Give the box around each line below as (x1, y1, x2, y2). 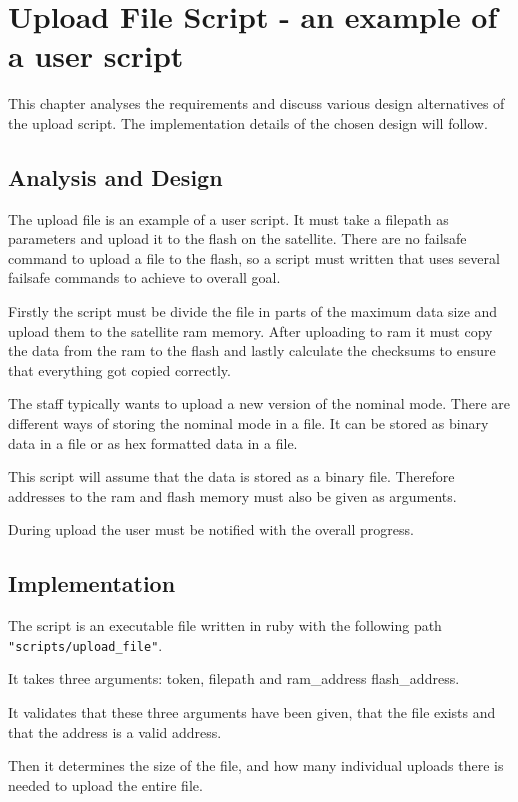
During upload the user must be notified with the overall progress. (8, 519, 414, 540)
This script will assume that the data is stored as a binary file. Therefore (8, 466, 455, 487)
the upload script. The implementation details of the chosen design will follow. (8, 112, 488, 133)
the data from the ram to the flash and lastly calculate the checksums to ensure (8, 340, 496, 361)
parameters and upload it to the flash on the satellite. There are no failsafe (8, 228, 467, 249)
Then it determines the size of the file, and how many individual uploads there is (8, 755, 504, 776)
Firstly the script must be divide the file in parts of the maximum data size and (8, 301, 498, 322)
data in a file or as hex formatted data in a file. (8, 432, 298, 453)
